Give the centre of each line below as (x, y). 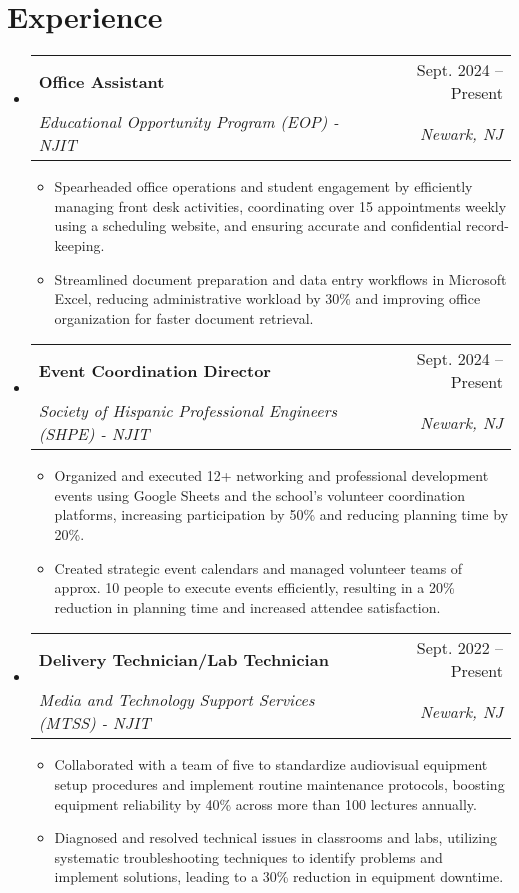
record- (487, 225)
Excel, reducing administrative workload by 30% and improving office (267, 298)
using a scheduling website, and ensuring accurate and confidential (258, 225)
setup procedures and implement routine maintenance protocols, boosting (279, 784)
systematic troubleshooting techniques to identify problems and (248, 856)
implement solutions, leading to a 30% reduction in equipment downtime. (279, 876)
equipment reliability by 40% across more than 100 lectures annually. (265, 803)
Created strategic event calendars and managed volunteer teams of (258, 567)
